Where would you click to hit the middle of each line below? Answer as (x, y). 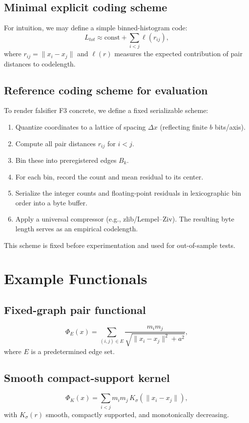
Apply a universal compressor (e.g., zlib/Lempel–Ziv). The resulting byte (125, 219)
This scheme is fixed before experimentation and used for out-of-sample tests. (120, 245)
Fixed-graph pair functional (75, 309)
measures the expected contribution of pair (178, 54)
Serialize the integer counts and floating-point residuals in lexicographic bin (128, 193)
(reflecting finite (184, 126)
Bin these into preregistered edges (66, 160)
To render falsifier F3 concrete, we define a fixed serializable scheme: (106, 110)
